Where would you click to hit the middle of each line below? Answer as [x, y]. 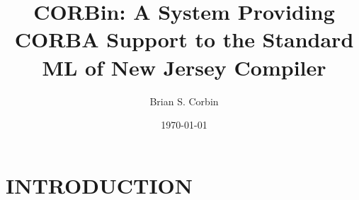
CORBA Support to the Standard [184, 39]
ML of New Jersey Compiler [184, 67]
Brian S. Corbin [184, 101]
